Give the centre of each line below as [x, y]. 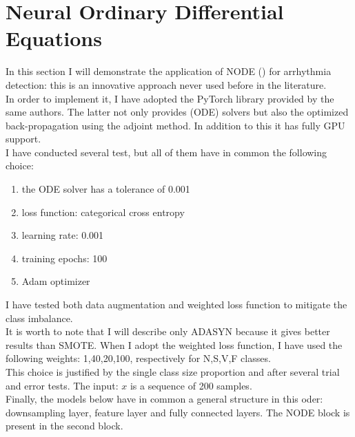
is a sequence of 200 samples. [191, 385]
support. [23, 139]
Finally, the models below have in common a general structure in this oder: [164, 399]
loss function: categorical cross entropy [103, 212]
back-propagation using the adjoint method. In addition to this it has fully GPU [175, 125]
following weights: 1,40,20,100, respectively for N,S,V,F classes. [138, 358]
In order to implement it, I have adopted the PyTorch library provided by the [170, 98]
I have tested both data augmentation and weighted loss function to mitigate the [176, 305]
